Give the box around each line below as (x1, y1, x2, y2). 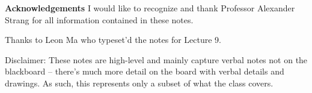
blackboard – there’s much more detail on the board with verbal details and (5, 65, 284, 77)
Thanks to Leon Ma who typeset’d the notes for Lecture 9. (5, 33, 222, 46)
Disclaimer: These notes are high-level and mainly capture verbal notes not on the (5, 53, 308, 66)
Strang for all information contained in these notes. (5, 13, 194, 26)
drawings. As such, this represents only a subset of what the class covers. (5, 76, 274, 89)
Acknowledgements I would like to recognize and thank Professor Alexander (5, 2, 295, 14)
